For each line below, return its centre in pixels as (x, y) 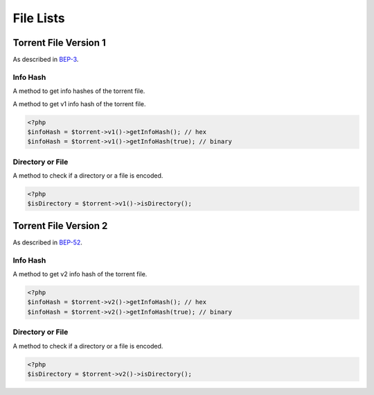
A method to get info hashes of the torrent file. (79, 91)
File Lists (39, 18)
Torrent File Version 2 (60, 226)
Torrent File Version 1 (60, 43)
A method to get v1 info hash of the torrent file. (79, 103)
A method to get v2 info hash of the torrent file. (80, 274)
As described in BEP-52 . (47, 242)
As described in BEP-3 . (46, 60)
